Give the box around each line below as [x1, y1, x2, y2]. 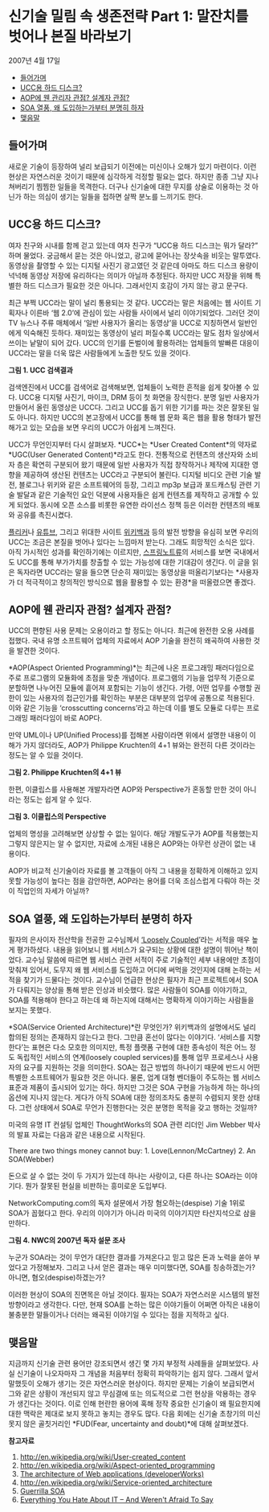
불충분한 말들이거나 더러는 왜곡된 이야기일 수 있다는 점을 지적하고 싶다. [8, 1310, 229, 1320]
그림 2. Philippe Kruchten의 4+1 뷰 [8, 767, 122, 777]
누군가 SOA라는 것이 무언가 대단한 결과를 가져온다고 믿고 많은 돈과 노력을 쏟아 [8, 1252, 252, 1263]
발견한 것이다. [16, 646, 60, 655]
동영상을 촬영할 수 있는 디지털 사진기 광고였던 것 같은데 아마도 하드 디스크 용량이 [8, 261, 259, 270]
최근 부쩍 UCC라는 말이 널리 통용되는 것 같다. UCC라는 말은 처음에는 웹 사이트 [8, 298, 253, 307]
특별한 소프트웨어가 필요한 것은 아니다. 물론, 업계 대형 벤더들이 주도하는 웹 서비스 [8, 1073, 261, 1083]
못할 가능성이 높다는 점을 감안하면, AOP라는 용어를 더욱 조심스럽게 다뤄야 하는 [8, 876, 252, 885]
